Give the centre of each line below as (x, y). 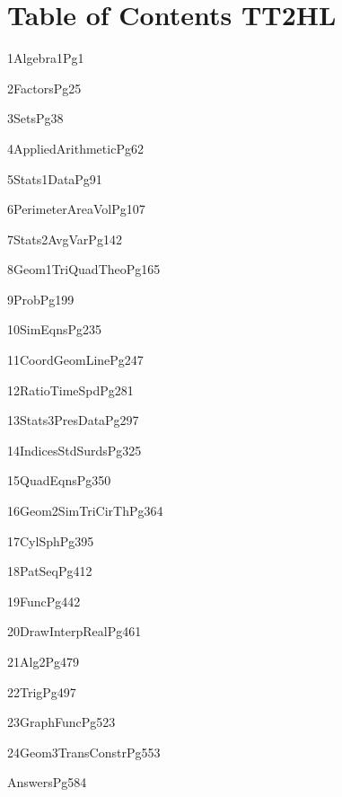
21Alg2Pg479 (43, 661)
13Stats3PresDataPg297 (73, 420)
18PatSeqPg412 (50, 571)
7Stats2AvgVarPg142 (65, 239)
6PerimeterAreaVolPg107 (76, 209)
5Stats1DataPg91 (55, 178)
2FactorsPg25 (44, 88)
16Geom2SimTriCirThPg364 (85, 511)
